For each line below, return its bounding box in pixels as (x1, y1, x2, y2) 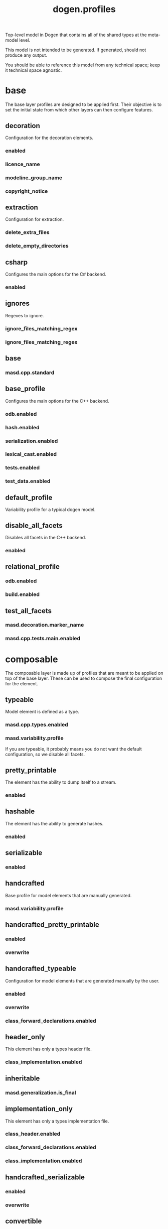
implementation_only (5, 1104, 73, 1113)
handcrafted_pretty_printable (5, 920, 99, 929)
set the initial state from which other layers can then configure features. (5, 107, 153, 113)
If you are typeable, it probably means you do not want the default (5, 746, 142, 752)
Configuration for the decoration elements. (5, 135, 94, 141)
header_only (5, 1033, 45, 1041)
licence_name (5, 161, 40, 168)
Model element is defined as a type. (5, 709, 79, 715)
